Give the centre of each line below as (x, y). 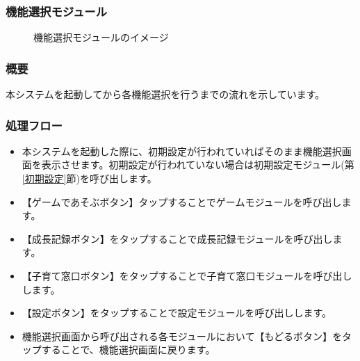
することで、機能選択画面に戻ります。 (128, 350)
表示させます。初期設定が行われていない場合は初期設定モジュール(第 (198, 165)
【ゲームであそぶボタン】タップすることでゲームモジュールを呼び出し (182, 201)
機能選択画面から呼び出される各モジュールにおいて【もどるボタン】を (182, 336)
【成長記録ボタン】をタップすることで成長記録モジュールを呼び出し (177, 238)
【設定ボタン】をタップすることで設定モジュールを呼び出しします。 (177, 313)
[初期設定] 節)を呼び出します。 (89, 178)
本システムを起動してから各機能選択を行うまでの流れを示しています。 (165, 94)
